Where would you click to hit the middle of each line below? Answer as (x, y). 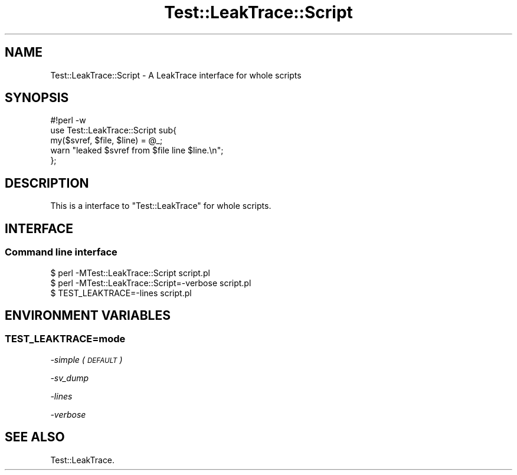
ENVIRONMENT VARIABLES (88, 315)
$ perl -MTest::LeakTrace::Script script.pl (130, 273)
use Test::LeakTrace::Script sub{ (113, 130)
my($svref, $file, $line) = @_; (107, 140)
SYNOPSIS (37, 98)
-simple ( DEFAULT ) (86, 359)
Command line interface (61, 252)
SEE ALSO (35, 437)
